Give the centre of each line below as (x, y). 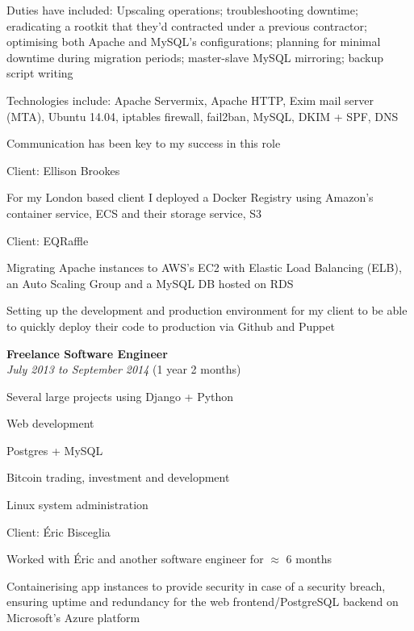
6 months (309, 559)
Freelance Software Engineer (87, 353)
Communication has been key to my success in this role (144, 143)
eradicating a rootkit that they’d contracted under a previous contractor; (187, 25)
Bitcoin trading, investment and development (118, 477)
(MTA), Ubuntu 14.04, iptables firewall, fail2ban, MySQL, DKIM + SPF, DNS (203, 116)
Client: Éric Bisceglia (59, 531)
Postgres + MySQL (55, 450)
